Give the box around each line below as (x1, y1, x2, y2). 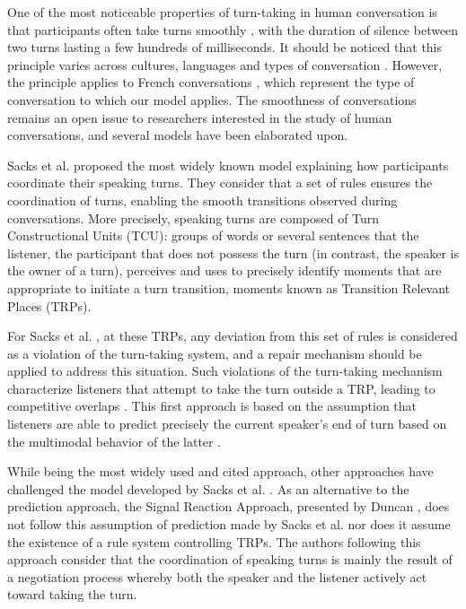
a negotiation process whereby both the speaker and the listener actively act (7, 567, 427, 586)
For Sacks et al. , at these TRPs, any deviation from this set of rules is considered (7, 326, 458, 345)
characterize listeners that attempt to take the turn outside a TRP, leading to (7, 378, 435, 397)
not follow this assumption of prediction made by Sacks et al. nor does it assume (7, 515, 451, 534)
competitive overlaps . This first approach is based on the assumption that (7, 396, 418, 415)
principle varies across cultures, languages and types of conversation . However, (7, 55, 443, 74)
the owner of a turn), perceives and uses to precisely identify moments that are (7, 261, 442, 280)
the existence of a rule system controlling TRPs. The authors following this (7, 532, 421, 551)
